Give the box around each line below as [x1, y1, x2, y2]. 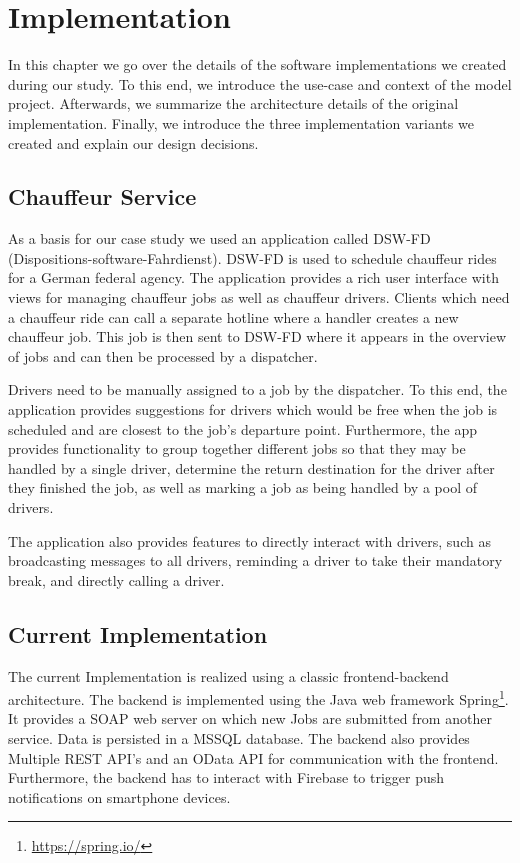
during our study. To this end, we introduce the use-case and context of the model [8, 73, 512, 94]
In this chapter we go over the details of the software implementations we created [8, 54, 507, 75]
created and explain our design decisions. [8, 132, 259, 153]
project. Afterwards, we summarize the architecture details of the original [8, 93, 459, 114]
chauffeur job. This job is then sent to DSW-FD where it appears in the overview [8, 326, 507, 347]
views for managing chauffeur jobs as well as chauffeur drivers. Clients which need [8, 287, 510, 308]
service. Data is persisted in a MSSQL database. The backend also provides [8, 728, 470, 749]
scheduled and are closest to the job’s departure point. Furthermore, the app [8, 418, 477, 439]
